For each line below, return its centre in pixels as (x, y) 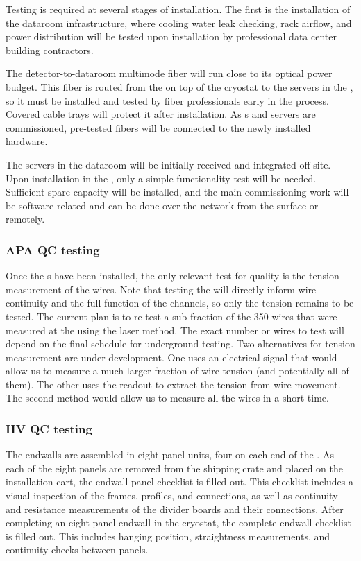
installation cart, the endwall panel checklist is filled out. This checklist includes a (179, 482)
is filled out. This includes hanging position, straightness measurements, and (168, 536)
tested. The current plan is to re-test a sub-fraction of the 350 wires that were (171, 316)
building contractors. (50, 50)
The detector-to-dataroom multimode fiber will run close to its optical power (169, 73)
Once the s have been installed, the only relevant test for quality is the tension (173, 276)
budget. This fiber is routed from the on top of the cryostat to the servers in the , (179, 86)
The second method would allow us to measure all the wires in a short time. (167, 398)
